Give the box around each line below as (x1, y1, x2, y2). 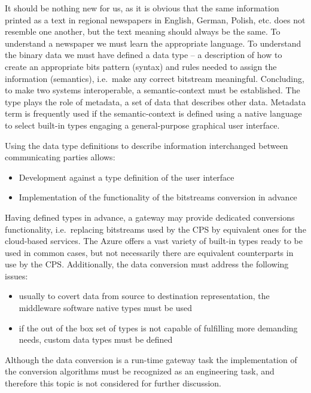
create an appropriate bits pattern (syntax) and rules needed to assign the (5, 60, 277, 72)
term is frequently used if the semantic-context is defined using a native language (5, 107, 302, 120)
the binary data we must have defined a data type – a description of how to (5, 48, 282, 61)
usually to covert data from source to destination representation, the (19, 290, 270, 302)
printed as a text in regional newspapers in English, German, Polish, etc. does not (5, 13, 306, 26)
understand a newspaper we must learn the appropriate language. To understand (5, 36, 301, 49)
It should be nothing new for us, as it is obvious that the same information (5, 2, 279, 14)
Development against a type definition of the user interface (19, 170, 234, 183)
